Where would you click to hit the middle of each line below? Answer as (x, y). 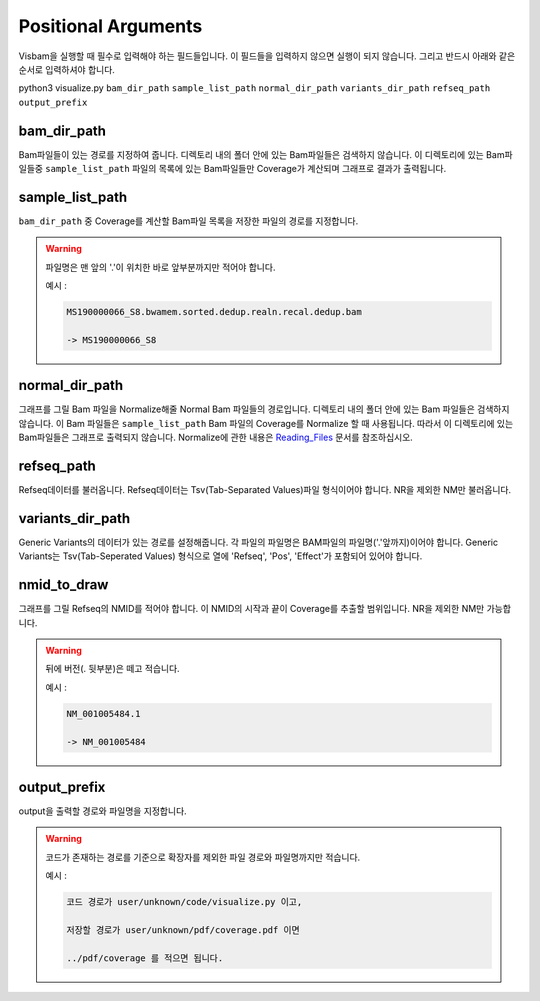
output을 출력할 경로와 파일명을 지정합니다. (102, 811)
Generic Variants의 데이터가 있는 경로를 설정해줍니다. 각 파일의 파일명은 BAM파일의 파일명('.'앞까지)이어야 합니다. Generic (258, 542)
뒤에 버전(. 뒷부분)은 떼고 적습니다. (112, 669)
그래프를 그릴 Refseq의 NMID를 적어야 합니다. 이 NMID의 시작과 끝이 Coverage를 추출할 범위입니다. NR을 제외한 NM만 (251, 609)
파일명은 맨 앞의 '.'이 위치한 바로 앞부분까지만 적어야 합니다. (160, 267)
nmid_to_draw (63, 585)
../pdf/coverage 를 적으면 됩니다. (145, 958)
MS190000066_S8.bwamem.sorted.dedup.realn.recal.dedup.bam (214, 312)
